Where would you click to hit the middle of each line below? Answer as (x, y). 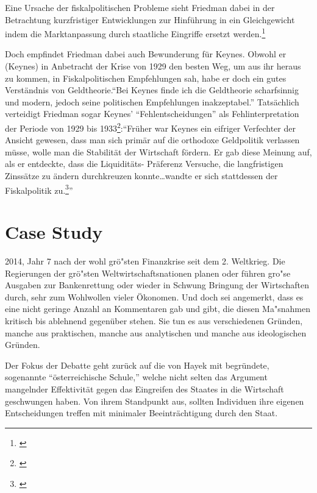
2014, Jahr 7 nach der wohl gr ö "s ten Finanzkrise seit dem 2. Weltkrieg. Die (145, 261)
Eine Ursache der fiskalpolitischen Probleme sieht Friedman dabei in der (140, 7)
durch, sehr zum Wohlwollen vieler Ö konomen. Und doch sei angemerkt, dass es (154, 296)
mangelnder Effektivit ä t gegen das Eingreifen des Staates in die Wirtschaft (144, 388)
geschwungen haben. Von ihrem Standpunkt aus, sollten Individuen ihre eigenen (155, 401)
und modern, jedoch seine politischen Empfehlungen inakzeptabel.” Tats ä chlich (152, 101)
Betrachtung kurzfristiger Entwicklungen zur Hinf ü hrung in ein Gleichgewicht (150, 19)
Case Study (54, 232)
